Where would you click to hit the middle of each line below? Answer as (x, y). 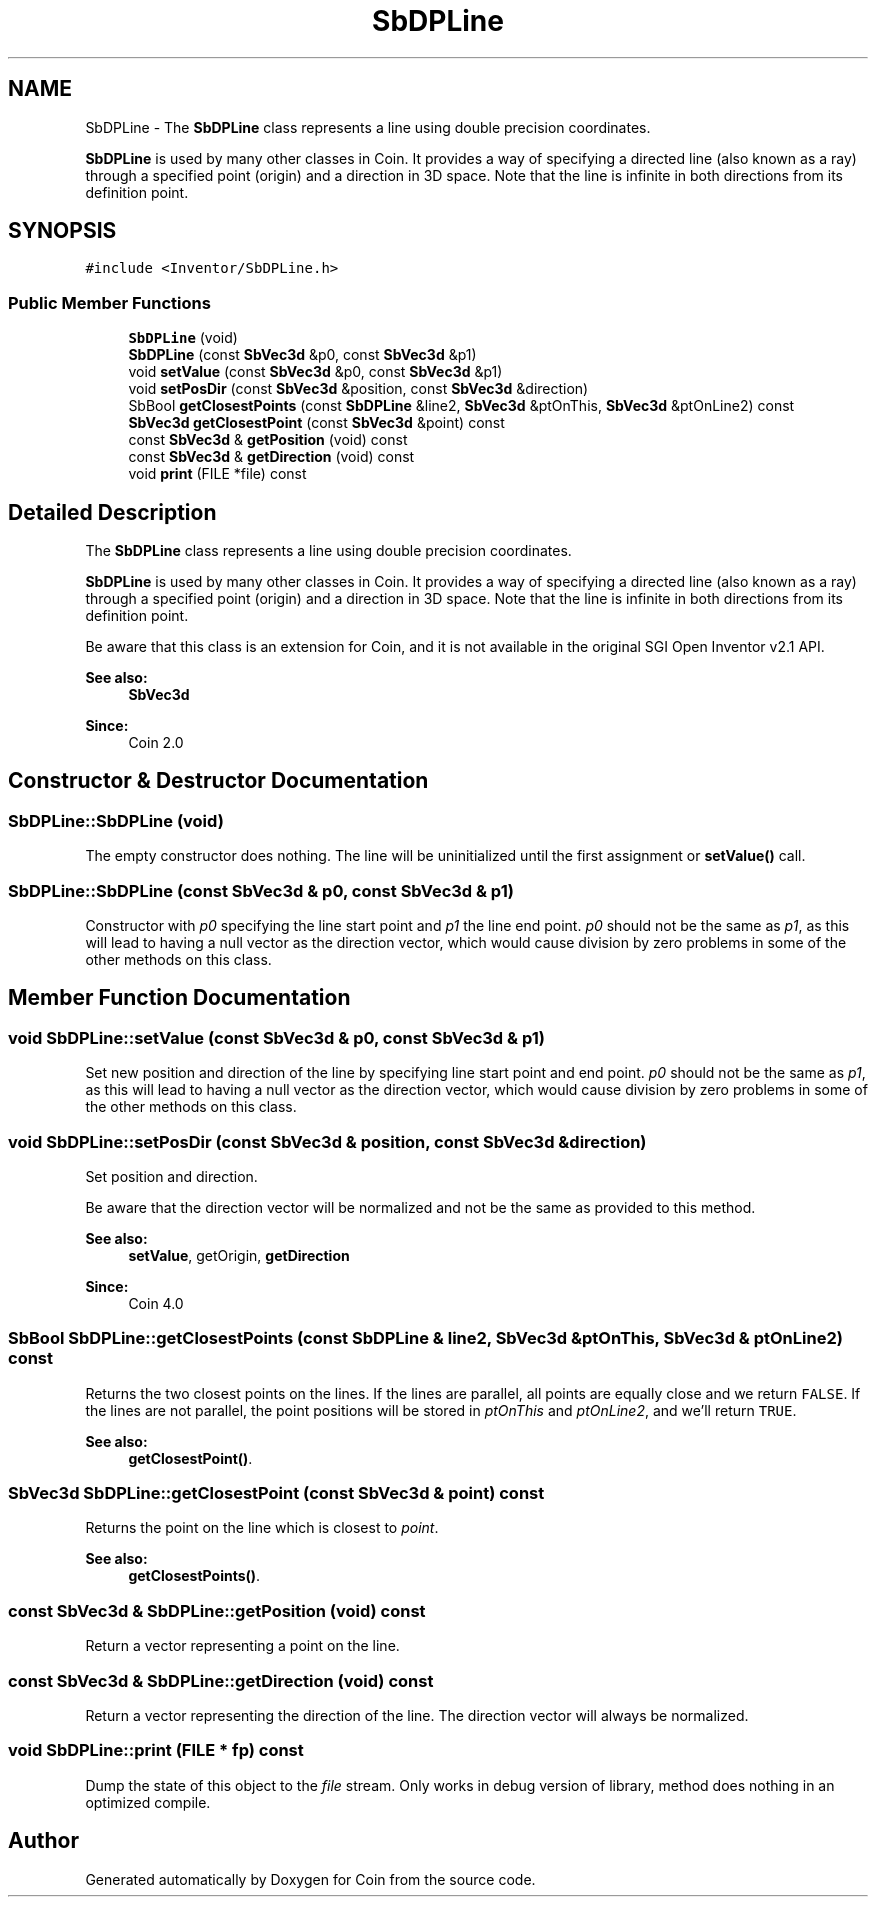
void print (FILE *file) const (217, 474)
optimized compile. (148, 1802)
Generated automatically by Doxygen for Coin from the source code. (310, 1879)
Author (43, 1841)
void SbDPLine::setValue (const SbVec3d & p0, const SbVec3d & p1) (276, 1037)
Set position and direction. (171, 1176)
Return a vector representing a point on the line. (242, 1646)
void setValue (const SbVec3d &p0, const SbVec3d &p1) (315, 372)
